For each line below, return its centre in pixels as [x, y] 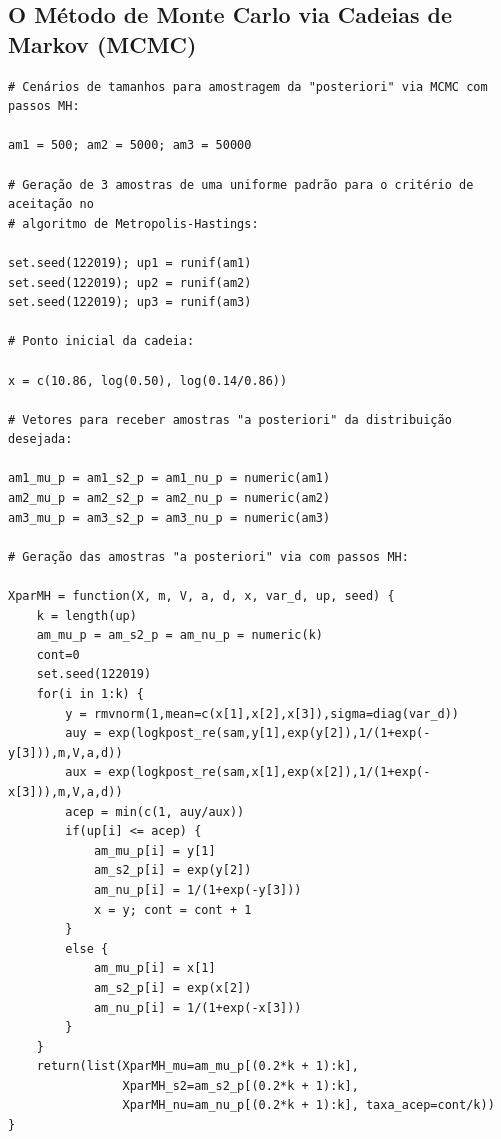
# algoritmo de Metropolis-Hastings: [133, 223]
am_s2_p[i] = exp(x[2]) [172, 987]
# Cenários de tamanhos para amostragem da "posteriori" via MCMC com [248, 86]
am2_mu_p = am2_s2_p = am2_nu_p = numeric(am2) [169, 498]
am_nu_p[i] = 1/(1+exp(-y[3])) [197, 889]
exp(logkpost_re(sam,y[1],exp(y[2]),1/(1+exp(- [269, 733]
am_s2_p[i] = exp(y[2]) [172, 870]
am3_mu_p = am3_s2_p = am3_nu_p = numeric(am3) [169, 517]
